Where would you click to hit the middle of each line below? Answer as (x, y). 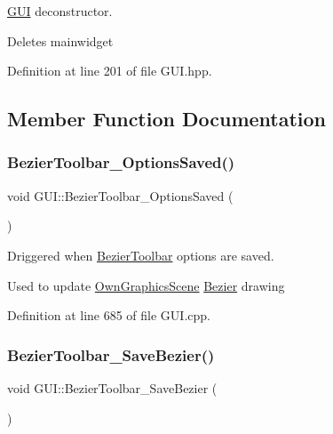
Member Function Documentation (167, 119)
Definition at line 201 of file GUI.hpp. (110, 71)
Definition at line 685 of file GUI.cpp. (109, 315)
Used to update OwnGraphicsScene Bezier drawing (146, 285)
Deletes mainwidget (60, 40)
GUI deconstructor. (60, 11)
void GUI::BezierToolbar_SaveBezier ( (112, 387)
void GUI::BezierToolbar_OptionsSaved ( (120, 195)
